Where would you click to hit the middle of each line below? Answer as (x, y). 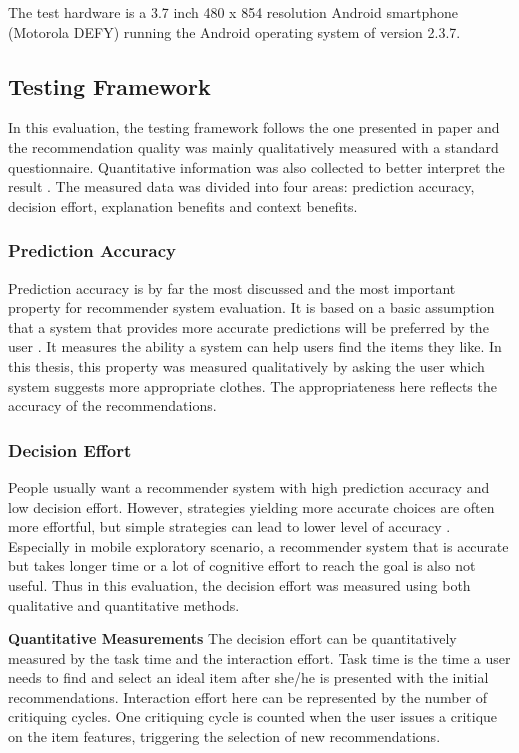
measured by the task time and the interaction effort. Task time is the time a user (259, 657)
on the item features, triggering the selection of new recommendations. (224, 736)
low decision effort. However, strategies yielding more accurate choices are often (251, 506)
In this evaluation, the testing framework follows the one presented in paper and (254, 127)
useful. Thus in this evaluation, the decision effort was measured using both (239, 584)
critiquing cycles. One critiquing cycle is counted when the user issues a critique (253, 716)
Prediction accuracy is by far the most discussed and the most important (232, 287)
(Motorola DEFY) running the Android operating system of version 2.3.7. (234, 31)
